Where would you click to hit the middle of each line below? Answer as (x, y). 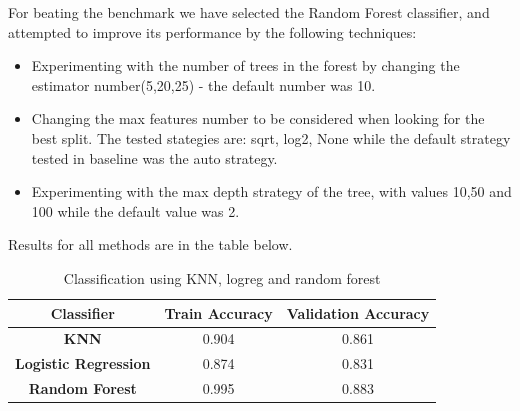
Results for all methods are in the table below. (150, 244)
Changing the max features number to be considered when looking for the (258, 118)
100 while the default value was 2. (135, 210)
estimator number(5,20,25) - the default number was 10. (203, 84)
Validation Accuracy (358, 312)
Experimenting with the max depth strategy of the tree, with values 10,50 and (271, 191)
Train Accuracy (218, 312)
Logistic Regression (83, 363)
